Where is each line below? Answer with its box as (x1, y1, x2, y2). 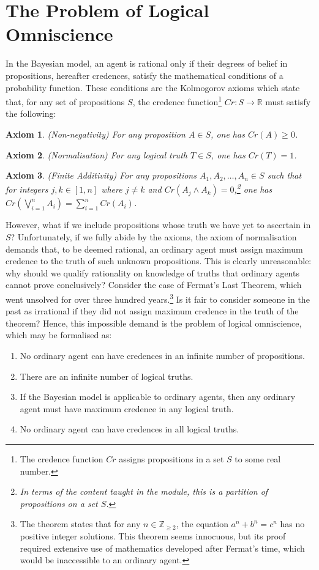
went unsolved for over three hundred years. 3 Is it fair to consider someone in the (6, 291, 310, 305)
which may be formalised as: (6, 328, 112, 341)
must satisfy (265, 95, 311, 108)
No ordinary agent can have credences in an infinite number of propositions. (20, 349, 305, 361)
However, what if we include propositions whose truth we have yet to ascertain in (6, 218, 311, 231)
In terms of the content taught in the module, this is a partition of (20, 485, 268, 498)
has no (280, 517, 305, 530)
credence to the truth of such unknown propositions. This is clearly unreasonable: (6, 254, 312, 267)
